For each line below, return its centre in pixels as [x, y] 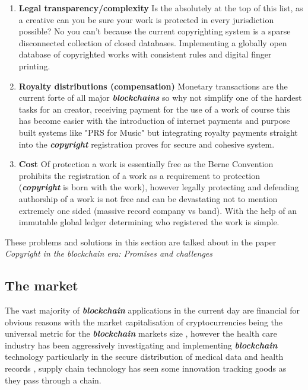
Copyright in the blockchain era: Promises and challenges [109, 253]
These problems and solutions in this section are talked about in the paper [141, 242]
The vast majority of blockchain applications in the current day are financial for [153, 310]
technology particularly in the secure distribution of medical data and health [144, 357]
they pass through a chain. [53, 380]
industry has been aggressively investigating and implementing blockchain [141, 345]
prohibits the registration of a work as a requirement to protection [139, 175]
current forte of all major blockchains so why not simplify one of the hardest [160, 97]
